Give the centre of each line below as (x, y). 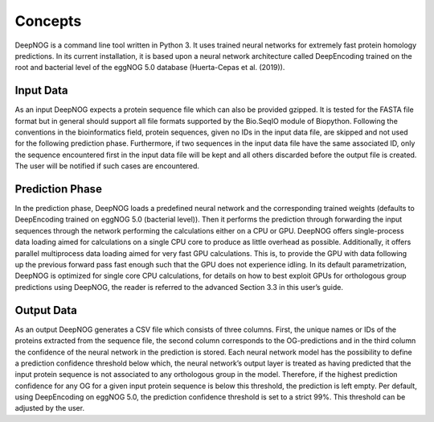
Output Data (46, 310)
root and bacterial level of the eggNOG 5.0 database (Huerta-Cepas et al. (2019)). (150, 68)
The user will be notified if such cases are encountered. (107, 166)
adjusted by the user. (49, 408)
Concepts (48, 21)
